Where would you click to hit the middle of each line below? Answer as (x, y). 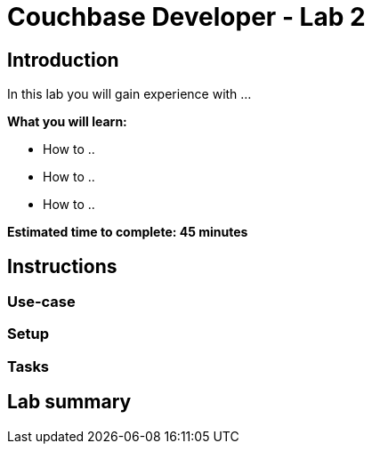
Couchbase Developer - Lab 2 (186, 17)
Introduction (63, 60)
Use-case (41, 302)
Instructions (62, 266)
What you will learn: (67, 122)
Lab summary (69, 402)
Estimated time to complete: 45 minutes (128, 232)
